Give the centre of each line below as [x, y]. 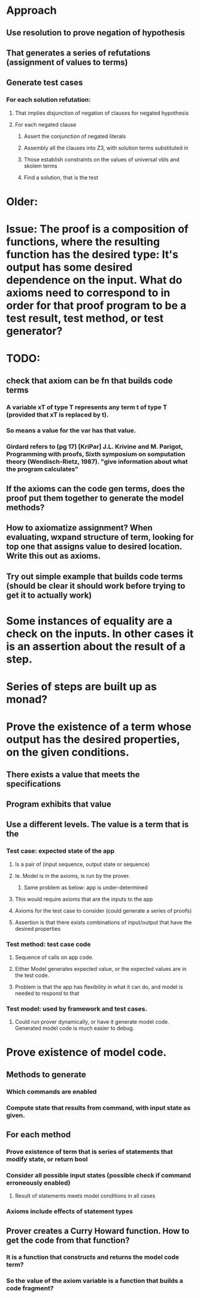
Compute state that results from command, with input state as [98, 1108]
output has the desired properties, [93, 740]
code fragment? [30, 1288]
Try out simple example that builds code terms [95, 576]
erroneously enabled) [38, 1183]
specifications [34, 784]
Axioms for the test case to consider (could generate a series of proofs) [103, 910]
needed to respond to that [47, 993]
